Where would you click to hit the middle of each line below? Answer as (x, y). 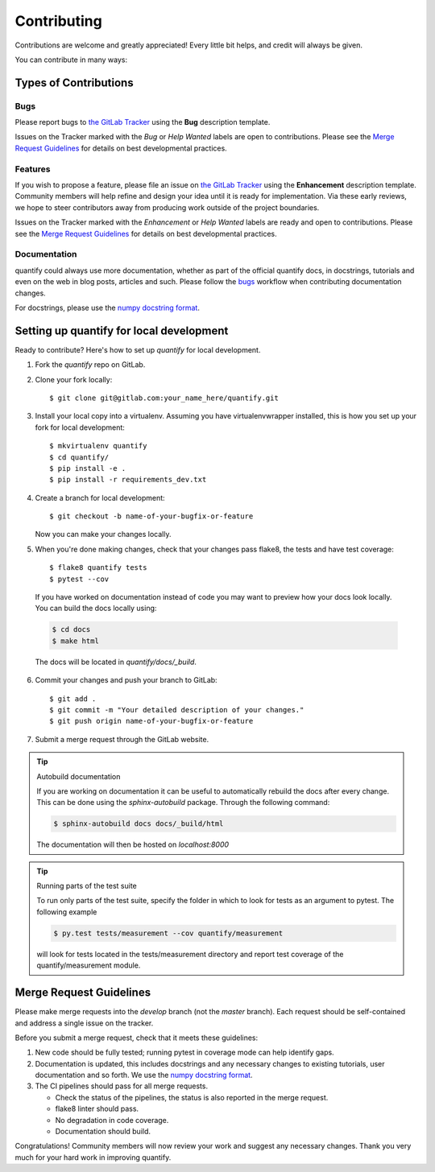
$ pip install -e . (88, 468)
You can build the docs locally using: (96, 609)
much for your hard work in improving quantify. (93, 1157)
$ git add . (73, 699)
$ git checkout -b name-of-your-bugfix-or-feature (151, 516)
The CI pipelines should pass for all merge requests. (122, 1086)
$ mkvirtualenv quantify (98, 446)
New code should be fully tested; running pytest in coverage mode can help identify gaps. (184, 1052)
